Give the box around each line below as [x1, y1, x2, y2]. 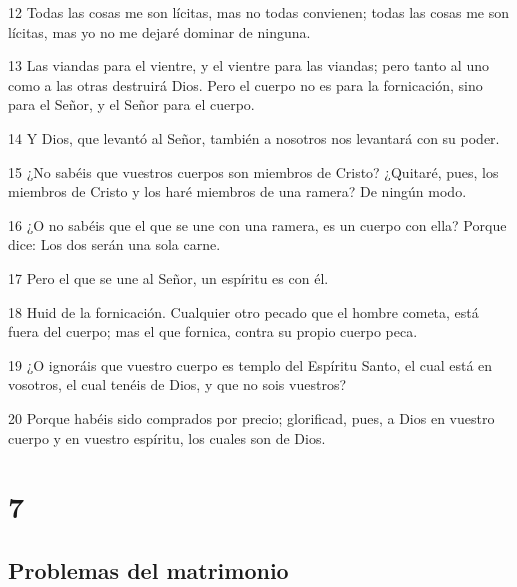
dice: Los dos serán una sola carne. [8, 234, 221, 255]
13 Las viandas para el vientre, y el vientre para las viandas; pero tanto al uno [8, 55, 489, 76]
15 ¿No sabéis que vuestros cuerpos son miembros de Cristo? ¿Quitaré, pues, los [8, 161, 499, 182]
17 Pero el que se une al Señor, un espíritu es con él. [8, 267, 329, 288]
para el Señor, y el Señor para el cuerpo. [8, 94, 255, 115]
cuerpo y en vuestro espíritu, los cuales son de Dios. [8, 427, 326, 448]
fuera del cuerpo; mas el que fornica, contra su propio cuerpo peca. [8, 321, 418, 342]
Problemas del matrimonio [8, 554, 289, 585]
